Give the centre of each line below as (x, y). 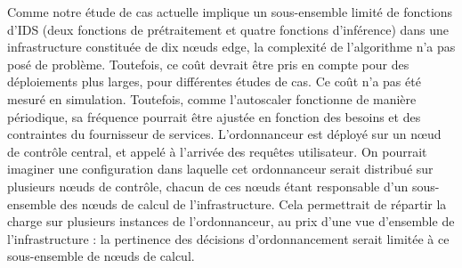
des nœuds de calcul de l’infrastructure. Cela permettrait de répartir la (253, 203)
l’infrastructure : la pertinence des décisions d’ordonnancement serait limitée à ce (228, 238)
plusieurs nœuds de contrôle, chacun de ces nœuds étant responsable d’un (208, 186)
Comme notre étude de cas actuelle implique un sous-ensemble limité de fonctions (230, 12)
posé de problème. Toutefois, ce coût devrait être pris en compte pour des (208, 64)
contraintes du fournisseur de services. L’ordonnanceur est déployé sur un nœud (224, 134)
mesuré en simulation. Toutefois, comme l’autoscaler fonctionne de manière (212, 98)
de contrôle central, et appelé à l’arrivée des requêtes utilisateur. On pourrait (217, 151)
